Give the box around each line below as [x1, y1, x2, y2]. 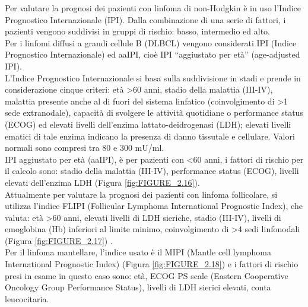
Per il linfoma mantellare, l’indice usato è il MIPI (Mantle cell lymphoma [5, 246, 271, 258]
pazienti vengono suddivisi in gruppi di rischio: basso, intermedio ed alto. [5, 25, 270, 37]
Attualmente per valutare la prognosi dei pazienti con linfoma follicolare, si [5, 188, 278, 200]
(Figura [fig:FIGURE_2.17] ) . [5, 234, 113, 246]
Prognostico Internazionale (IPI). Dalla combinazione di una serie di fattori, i [5, 13, 286, 26]
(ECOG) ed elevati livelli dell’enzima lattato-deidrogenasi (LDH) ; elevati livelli [5, 118, 291, 130]
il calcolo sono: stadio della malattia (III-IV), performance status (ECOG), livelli [5, 164, 299, 177]
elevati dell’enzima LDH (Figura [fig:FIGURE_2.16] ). [5, 176, 200, 188]
